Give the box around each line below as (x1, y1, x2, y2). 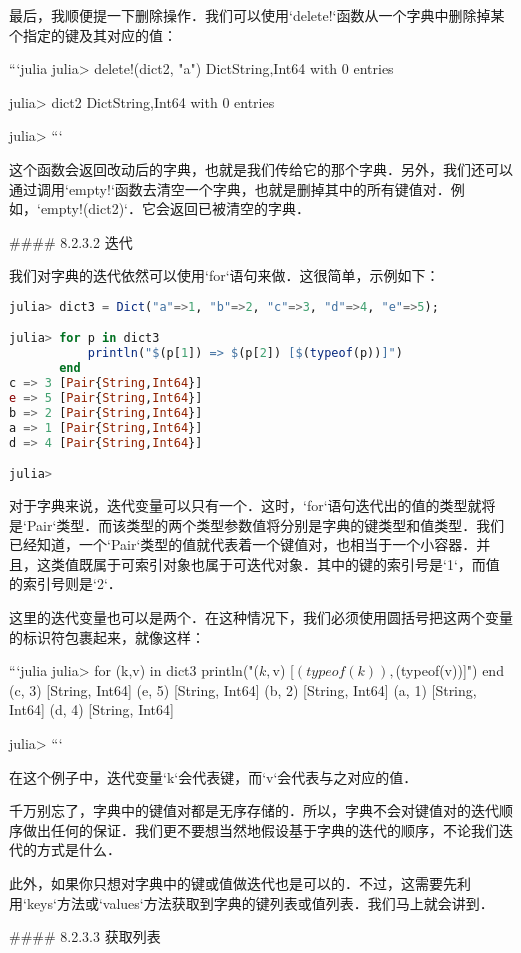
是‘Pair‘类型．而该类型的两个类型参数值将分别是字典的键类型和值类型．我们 (9, 514, 505, 535)
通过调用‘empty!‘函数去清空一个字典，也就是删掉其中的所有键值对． (9, 178, 451, 199)
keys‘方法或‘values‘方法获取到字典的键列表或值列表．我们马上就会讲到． (26, 892, 494, 913)
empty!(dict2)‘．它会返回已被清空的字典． (40, 198, 311, 219)
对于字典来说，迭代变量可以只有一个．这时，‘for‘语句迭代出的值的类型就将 (9, 495, 496, 515)
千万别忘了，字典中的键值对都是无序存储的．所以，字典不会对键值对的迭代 (9, 800, 499, 821)
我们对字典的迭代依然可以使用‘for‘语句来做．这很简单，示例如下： (9, 265, 440, 286)
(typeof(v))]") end (395, 660, 504, 681)
